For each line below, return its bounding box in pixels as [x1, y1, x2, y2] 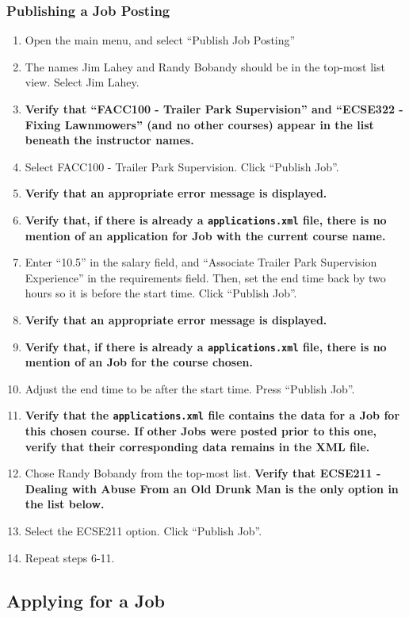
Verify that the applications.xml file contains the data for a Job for [25, 407, 400, 423]
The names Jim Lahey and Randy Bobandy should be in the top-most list [25, 58, 385, 75]
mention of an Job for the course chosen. [25, 354, 253, 370]
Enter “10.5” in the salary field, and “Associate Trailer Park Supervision [25, 254, 377, 270]
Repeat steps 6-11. [25, 549, 115, 565]
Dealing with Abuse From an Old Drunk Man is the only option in [25, 480, 399, 496]
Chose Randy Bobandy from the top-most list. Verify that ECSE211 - [25, 465, 381, 481]
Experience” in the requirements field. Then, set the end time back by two [25, 269, 386, 286]
